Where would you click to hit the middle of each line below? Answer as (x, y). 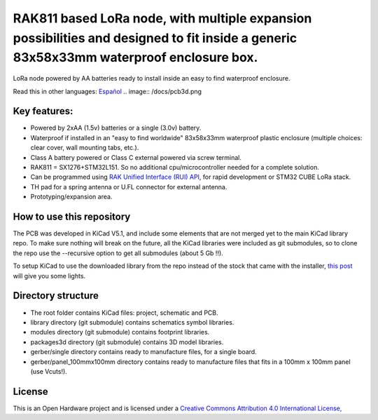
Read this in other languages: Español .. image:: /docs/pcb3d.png (107, 91)
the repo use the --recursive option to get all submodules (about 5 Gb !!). (118, 253)
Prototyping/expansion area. (71, 197)
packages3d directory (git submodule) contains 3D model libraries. (127, 342)
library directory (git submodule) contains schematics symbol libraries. (132, 322)
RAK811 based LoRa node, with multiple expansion (162, 18)
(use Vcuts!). (49, 371)
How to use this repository (72, 216)
